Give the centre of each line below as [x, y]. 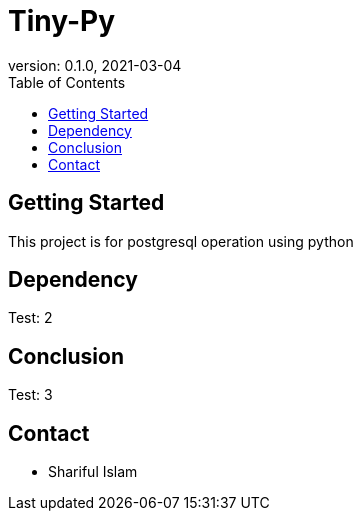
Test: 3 [30, 395]
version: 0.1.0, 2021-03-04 [95, 65]
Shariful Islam [93, 472]
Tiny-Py [62, 21]
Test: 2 [30, 318]
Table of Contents [67, 82]
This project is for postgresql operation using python [181, 241]
